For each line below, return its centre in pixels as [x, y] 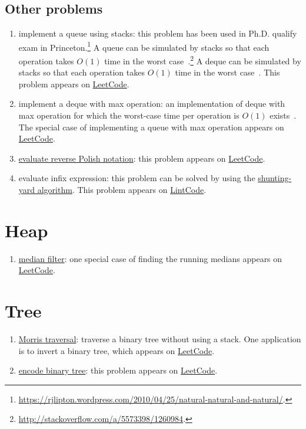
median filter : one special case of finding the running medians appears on [150, 258]
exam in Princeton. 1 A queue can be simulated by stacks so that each [144, 46]
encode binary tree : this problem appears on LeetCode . [118, 370]
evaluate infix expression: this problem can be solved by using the [137, 178]
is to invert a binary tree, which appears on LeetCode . [117, 350]
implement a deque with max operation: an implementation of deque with [152, 104]
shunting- [275, 178]
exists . [283, 115]
